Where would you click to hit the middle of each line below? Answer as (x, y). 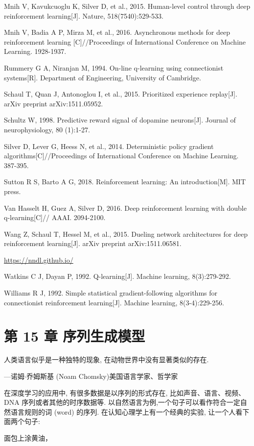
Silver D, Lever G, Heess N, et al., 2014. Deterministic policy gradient (109, 146)
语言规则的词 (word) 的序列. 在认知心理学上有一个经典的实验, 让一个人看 (127, 411)
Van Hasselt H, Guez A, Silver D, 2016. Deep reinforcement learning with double (125, 208)
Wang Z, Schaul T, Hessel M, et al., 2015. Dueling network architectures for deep (126, 234)
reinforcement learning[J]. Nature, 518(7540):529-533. (84, 15)
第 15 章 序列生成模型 (75, 336)
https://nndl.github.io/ (39, 260)
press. (12, 191)
